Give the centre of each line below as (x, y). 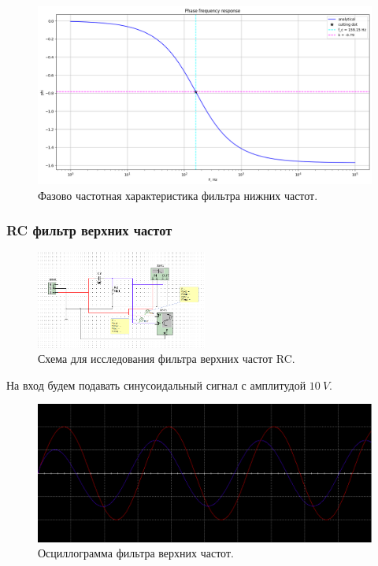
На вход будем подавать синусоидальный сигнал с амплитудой (156, 385)
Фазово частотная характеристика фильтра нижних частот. (178, 195)
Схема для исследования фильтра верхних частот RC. (167, 359)
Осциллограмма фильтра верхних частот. (136, 553)
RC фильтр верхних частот (89, 230)
